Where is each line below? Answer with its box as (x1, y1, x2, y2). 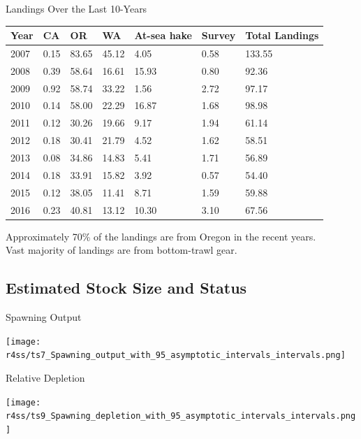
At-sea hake (134, 28, 192, 43)
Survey (201, 28, 236, 43)
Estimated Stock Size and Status (6, 277, 247, 298)
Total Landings (245, 28, 319, 43)
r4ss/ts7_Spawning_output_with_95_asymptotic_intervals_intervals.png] (6, 350, 346, 361)
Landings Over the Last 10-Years (6, 1, 147, 15)
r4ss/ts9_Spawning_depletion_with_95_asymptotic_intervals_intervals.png (6, 411, 356, 422)
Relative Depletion (6, 370, 85, 384)
